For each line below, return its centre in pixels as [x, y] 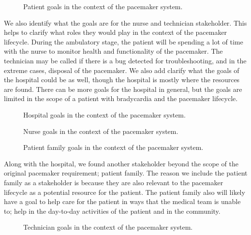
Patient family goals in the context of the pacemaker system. [113, 147]
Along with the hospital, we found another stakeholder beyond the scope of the [121, 163]
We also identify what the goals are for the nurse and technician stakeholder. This [125, 22]
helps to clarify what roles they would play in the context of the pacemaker [116, 32]
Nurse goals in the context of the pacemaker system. [101, 131]
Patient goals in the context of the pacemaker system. [103, 6]
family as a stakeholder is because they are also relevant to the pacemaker [114, 182]
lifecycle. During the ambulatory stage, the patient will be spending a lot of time [124, 41]
